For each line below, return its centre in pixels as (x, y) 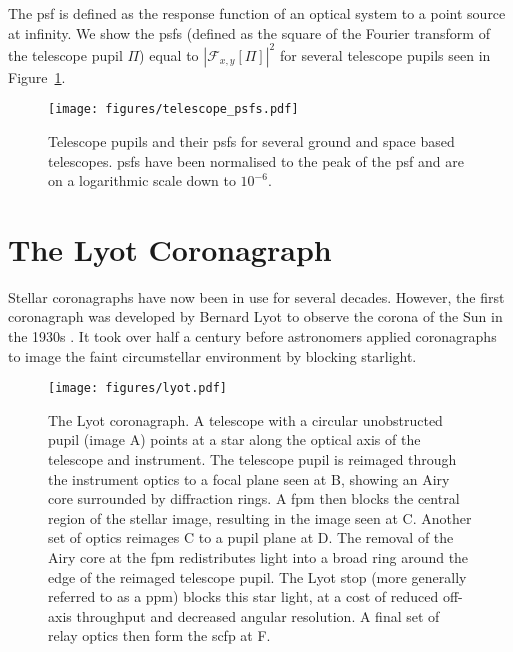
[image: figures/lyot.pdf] (137, 388)
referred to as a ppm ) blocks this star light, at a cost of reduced (243, 596)
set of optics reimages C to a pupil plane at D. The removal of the (251, 537)
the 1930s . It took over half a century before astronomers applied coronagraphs (252, 336)
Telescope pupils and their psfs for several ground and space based (251, 140)
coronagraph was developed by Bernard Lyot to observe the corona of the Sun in (255, 316)
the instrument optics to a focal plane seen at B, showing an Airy (249, 478)
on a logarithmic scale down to (142, 180)
